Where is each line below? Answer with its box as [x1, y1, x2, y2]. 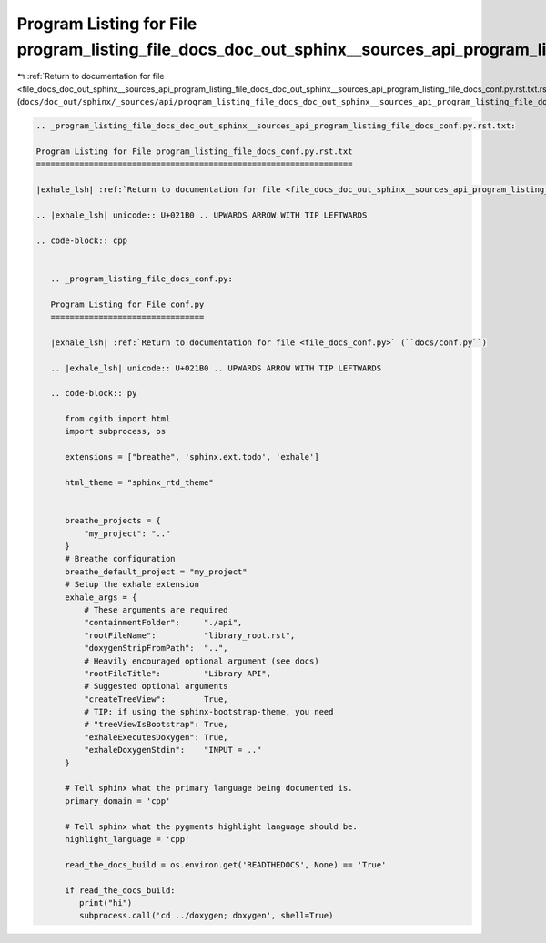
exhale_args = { [65, 592, 137, 603]
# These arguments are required [83, 604, 228, 614]
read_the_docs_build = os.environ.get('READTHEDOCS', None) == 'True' [65, 859, 387, 869]
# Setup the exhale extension [65, 579, 200, 590]
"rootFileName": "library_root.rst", [83, 630, 296, 641]
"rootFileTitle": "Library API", [83, 668, 272, 678]
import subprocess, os [65, 426, 167, 437]
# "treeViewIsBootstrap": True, [83, 719, 228, 730]
